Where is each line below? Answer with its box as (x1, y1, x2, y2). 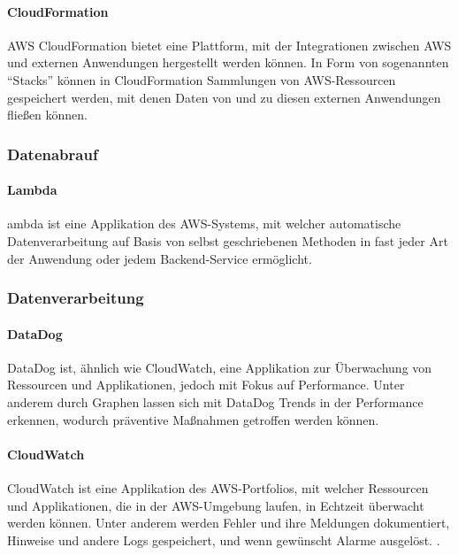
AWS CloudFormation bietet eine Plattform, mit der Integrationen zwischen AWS (7, 35, 452, 54)
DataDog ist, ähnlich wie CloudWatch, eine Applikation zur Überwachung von (7, 358, 432, 376)
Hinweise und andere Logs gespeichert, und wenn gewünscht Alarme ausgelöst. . (7, 530, 440, 549)
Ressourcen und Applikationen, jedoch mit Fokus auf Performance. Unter (7, 375, 405, 394)
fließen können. (7, 105, 88, 124)
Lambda (7, 181, 57, 199)
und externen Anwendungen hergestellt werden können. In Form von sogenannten (7, 53, 449, 72)
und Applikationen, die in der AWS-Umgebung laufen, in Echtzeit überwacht (7, 496, 424, 514)
